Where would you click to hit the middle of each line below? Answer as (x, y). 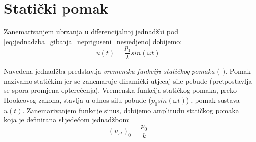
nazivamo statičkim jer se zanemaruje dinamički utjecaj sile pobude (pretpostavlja (128, 80)
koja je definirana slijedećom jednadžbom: (67, 120)
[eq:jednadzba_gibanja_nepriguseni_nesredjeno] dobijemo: (93, 41)
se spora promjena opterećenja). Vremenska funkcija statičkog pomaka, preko (121, 90)
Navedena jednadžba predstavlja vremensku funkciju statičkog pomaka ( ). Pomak (127, 71)
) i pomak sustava (213, 99)
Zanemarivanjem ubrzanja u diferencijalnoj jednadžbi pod (91, 32)
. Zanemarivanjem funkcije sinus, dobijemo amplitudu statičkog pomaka (131, 110)
